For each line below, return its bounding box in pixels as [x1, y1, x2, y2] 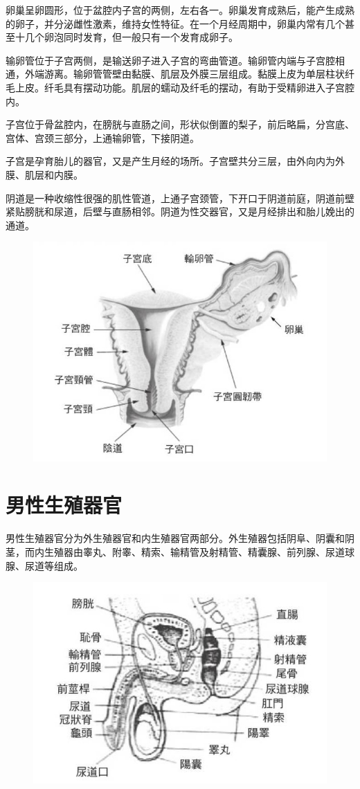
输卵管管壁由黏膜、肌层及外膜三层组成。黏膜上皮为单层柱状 [73, 66, 345, 81]
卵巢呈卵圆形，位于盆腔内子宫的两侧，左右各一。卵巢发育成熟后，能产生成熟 [6, 3, 354, 17]
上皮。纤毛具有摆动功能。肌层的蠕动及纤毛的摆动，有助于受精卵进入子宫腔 [15, 80, 354, 94]
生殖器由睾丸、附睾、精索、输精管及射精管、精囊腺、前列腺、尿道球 [44, 544, 354, 559]
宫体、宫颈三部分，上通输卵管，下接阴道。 [6, 130, 199, 145]
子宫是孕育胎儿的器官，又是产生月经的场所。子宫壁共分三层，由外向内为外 [6, 154, 345, 168]
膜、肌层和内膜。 [6, 167, 83, 181]
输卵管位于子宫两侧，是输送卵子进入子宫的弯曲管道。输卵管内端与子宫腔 [6, 53, 335, 67]
